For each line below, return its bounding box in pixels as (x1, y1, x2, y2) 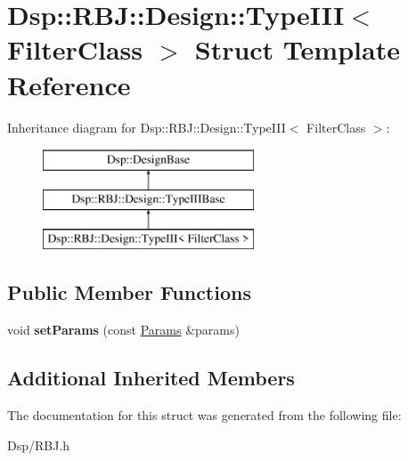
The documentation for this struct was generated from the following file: (7, 406, 402, 425)
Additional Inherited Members (7, 364, 295, 392)
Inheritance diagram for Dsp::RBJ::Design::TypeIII (7, 117, 286, 136)
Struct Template (194, 31, 400, 68)
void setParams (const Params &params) (7, 320, 240, 339)
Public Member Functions (7, 279, 251, 306)
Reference (7, 66, 131, 102)
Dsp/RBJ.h (7, 435, 70, 454)
